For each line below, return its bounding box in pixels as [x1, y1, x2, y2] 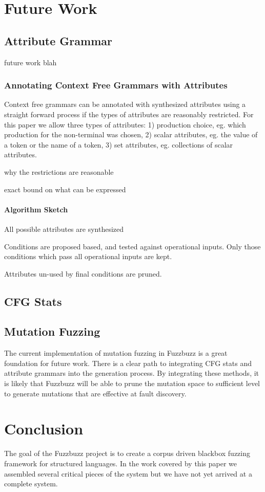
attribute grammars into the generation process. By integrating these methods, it [4, 368, 259, 378]
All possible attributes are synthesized [4, 223, 124, 234]
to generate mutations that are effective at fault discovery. [4, 388, 187, 398]
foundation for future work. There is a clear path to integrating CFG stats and [4, 357, 252, 368]
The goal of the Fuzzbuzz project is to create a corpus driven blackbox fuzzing [4, 448, 250, 459]
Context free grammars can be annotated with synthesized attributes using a [4, 99, 246, 110]
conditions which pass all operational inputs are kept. [4, 251, 172, 262]
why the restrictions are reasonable [4, 166, 114, 177]
